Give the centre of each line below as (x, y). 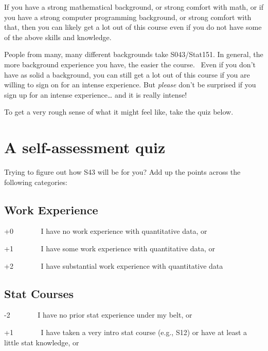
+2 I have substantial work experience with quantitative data (114, 265)
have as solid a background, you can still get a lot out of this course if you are (127, 74)
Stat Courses (39, 293)
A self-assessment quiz (85, 147)
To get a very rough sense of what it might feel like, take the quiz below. (119, 112)
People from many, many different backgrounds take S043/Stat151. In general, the (134, 54)
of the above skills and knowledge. (58, 37)
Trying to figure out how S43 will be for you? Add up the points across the (122, 172)
